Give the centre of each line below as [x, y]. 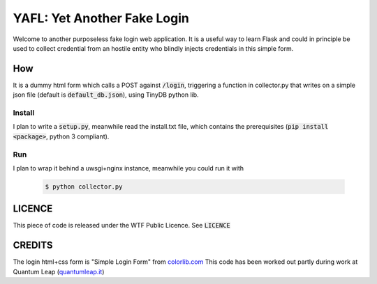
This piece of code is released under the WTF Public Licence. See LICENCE [121, 226]
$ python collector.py [84, 187]
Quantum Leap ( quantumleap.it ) [59, 271]
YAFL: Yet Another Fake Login [101, 18]
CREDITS [33, 245]
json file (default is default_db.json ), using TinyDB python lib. [106, 95]
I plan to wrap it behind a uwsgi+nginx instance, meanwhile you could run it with [128, 168]
